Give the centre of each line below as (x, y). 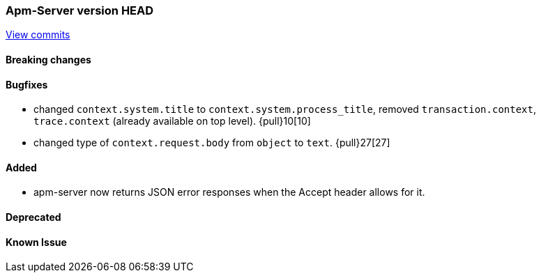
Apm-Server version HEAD (80, 10)
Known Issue (36, 242)
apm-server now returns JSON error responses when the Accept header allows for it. (229, 192)
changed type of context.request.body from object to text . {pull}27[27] (212, 143)
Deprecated (33, 217)
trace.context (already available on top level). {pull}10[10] (172, 121)
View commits (38, 35)
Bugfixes (27, 84)
